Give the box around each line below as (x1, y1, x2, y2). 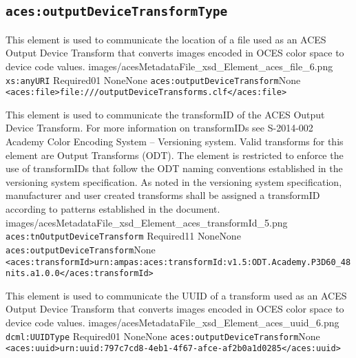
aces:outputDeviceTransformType (6, 4, 228, 19)
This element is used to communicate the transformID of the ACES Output (6, 107, 325, 121)
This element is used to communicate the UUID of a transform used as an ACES (6, 288, 347, 302)
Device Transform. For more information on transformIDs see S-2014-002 (6, 120, 313, 135)
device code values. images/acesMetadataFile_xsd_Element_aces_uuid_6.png (6, 315, 339, 330)
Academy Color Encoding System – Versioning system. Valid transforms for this (6, 134, 344, 149)
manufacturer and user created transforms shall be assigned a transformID (6, 188, 320, 202)
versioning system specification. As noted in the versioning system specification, (6, 174, 342, 189)
